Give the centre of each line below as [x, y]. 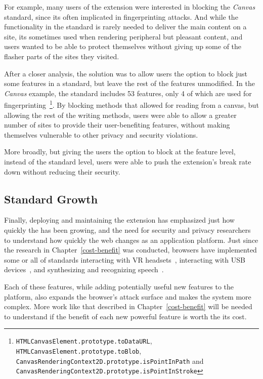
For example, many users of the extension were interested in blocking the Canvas [130, 7]
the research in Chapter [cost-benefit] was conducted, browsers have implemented [130, 250]
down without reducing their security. [62, 171]
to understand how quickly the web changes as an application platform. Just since [131, 240]
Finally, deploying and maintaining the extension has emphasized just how [119, 220]
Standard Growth [51, 199]
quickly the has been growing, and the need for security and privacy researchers [127, 229]
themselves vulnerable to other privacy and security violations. [101, 134]
